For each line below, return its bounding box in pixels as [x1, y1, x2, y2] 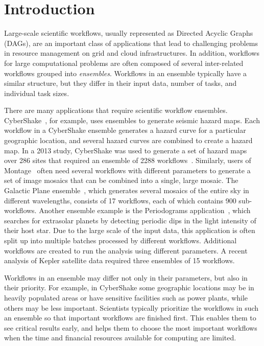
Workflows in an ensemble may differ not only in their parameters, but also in [4, 272, 248, 283]
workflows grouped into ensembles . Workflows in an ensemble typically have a [4, 67, 247, 78]
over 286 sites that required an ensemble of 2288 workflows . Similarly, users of [4, 155, 251, 166]
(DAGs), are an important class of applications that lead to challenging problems [4, 37, 258, 48]
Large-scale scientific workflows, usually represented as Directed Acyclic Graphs [4, 28, 253, 38]
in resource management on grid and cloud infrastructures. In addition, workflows [4, 48, 259, 58]
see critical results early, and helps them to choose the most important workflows [4, 322, 257, 333]
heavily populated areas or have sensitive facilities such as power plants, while [4, 292, 248, 303]
